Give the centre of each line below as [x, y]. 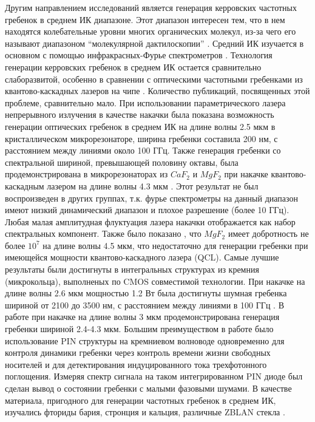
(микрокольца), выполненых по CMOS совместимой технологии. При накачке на [155, 281]
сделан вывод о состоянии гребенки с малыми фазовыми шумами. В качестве [148, 388]
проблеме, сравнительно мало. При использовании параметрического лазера [145, 102]
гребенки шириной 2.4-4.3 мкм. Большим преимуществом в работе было [139, 329]
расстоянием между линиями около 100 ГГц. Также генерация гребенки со [143, 150]
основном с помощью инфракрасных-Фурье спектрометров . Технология [139, 55]
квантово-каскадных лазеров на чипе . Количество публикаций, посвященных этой [157, 91]
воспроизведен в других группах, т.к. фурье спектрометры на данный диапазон [151, 198]
